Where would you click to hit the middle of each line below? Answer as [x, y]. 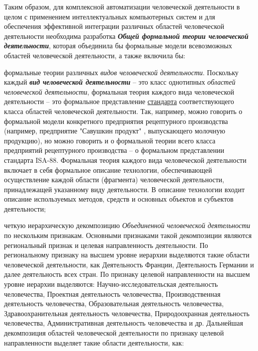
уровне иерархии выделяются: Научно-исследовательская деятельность [111, 284]
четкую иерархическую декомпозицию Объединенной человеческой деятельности [127, 225]
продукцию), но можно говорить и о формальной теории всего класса [110, 140]
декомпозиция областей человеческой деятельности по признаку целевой [114, 333]
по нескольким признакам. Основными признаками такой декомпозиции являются [128, 235]
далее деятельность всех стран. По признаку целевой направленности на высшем [127, 274]
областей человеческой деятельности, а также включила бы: [95, 55]
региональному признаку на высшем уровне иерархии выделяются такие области [127, 255]
